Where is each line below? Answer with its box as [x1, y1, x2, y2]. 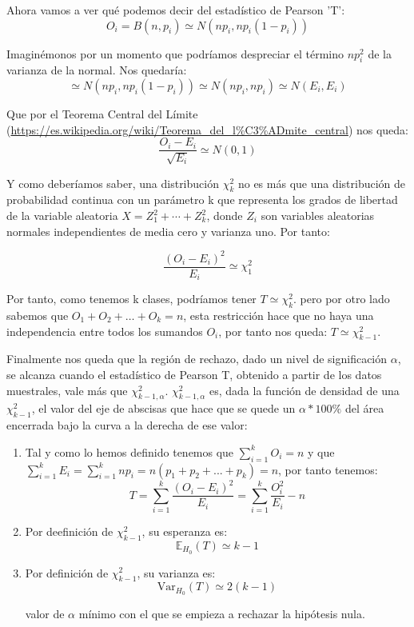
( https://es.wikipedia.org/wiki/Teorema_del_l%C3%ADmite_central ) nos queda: [6, 121, 409, 138]
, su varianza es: [137, 564, 216, 581]
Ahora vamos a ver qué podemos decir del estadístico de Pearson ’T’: [6, 2, 345, 18]
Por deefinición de [25, 522, 113, 539]
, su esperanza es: [141, 522, 228, 539]
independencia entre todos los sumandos [6, 322, 203, 339]
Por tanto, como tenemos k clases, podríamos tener [6, 290, 257, 307]
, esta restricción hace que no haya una [183, 307, 374, 324]
